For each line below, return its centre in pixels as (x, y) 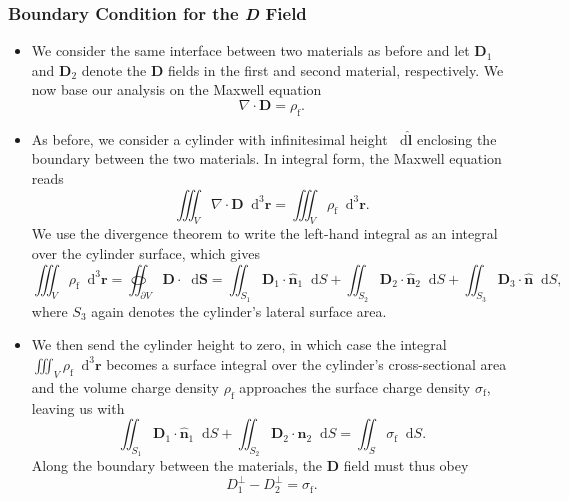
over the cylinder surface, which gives (145, 252)
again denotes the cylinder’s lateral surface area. (239, 310)
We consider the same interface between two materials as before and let (250, 50)
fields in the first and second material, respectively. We (335, 69)
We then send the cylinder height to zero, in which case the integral (239, 344)
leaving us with (78, 407)
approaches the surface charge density (355, 386)
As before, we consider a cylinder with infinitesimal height (209, 138)
